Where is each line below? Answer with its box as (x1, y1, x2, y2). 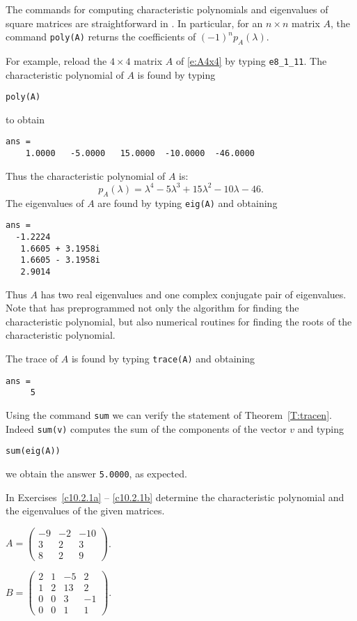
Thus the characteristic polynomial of (6, 168, 166, 183)
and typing (297, 421, 344, 436)
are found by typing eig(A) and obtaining (97, 195, 278, 210)
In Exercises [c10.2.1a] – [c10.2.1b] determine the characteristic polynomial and (6, 489, 344, 504)
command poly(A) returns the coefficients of (6, 29, 196, 44)
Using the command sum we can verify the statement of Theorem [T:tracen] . (6, 407, 332, 422)
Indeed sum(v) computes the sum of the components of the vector (6, 421, 287, 436)
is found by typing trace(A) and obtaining (71, 351, 255, 365)
